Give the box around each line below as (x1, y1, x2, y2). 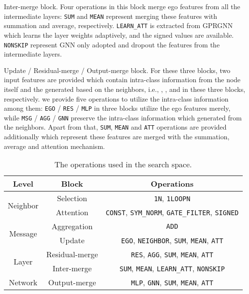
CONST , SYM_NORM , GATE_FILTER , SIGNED (105, 206, 239, 218)
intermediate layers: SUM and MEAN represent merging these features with (4, 11, 218, 21)
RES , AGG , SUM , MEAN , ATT (131, 249, 214, 260)
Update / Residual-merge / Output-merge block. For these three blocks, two (4, 65, 231, 75)
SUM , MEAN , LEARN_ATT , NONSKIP (119, 263, 225, 274)
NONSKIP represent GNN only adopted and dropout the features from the (4, 39, 220, 49)
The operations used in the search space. (54, 159, 192, 170)
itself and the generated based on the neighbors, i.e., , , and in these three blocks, (4, 84, 246, 94)
